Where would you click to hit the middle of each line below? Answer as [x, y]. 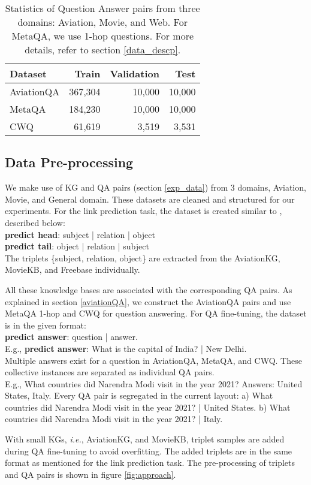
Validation [135, 73]
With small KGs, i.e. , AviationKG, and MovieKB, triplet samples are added [145, 439]
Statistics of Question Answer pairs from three [102, 8]
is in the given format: [46, 325]
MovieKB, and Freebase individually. [73, 269]
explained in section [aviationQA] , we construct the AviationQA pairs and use [148, 301]
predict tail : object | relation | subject [77, 246]
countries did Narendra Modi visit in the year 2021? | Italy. [114, 419]
